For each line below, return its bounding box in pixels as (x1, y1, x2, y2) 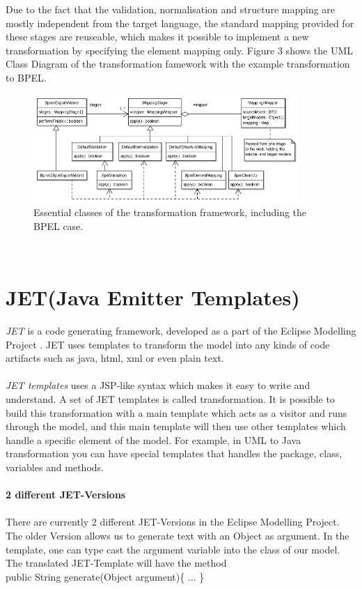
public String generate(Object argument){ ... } (6, 569, 205, 583)
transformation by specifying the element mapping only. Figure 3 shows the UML (6, 43, 353, 57)
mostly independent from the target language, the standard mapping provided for (6, 15, 354, 30)
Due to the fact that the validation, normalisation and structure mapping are (6, 2, 336, 16)
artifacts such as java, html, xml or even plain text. (6, 351, 224, 365)
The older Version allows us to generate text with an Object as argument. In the (6, 528, 349, 542)
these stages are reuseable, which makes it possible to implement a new (6, 29, 309, 44)
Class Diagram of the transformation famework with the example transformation (6, 56, 350, 71)
